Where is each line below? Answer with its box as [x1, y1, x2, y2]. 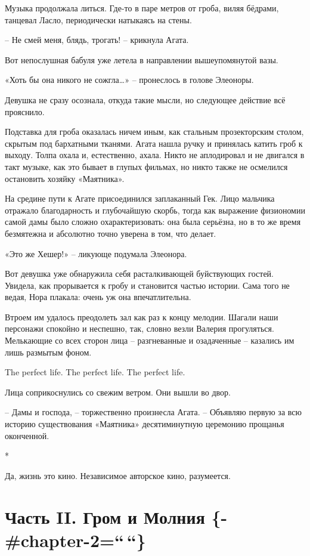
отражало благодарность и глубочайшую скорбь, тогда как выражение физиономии [5, 203, 305, 216]
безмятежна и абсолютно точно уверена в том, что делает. [5, 227, 216, 239]
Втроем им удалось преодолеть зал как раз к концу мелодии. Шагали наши [5, 310, 278, 323]
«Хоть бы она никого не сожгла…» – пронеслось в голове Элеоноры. [5, 73, 254, 86]
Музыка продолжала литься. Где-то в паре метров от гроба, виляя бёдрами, [5, 2, 279, 14]
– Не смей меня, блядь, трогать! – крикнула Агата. [5, 33, 189, 46]
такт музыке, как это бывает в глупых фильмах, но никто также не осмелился [5, 160, 288, 172]
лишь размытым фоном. [5, 345, 92, 358]
